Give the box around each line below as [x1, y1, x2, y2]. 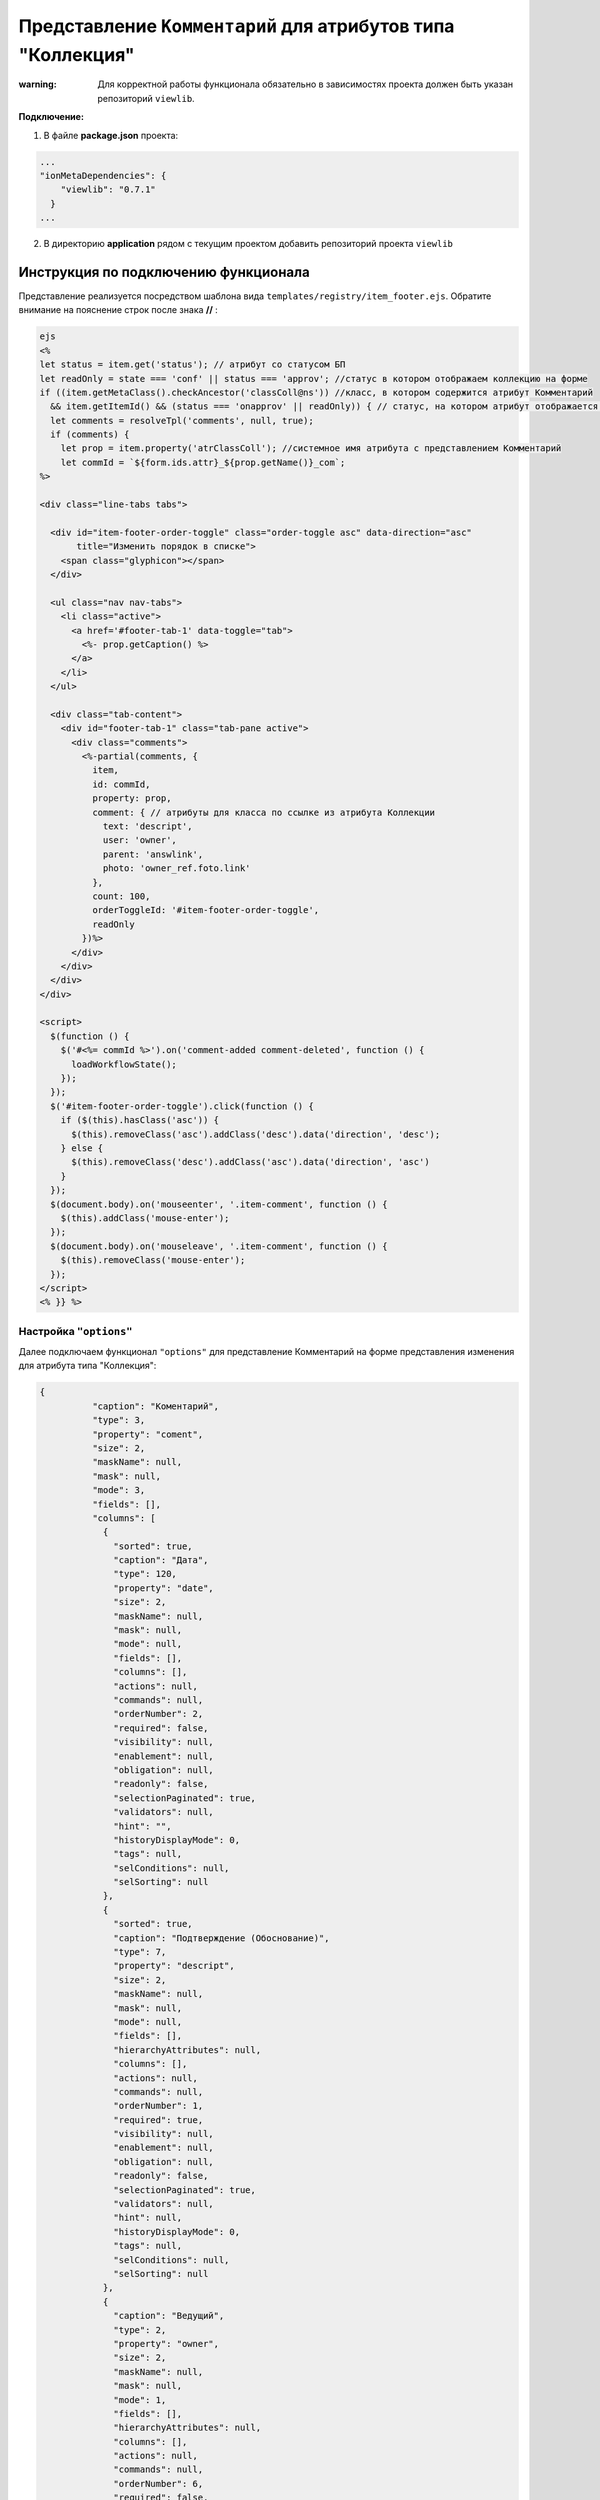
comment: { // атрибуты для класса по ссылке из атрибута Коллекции [91, 806, 435, 818]
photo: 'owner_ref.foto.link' [102, 863, 251, 874]
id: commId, [91, 778, 151, 790]
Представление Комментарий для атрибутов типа [18, 15, 455, 37]
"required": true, [113, 2114, 204, 2125]
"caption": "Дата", [113, 1555, 209, 1566]
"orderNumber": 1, [113, 2100, 204, 2112]
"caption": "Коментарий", [91, 1400, 220, 1412]
